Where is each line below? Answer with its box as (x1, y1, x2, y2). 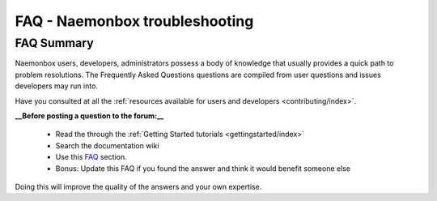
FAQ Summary (15, 36, 94, 50)
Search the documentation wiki (55, 140, 159, 150)
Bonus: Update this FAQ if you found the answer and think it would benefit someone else (55, 163, 351, 173)
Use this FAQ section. (55, 152, 127, 162)
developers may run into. (15, 81, 99, 91)
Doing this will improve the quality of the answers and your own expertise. (15, 182, 262, 191)
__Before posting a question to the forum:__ (15, 110, 164, 121)
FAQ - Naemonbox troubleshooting (15, 12, 254, 30)
